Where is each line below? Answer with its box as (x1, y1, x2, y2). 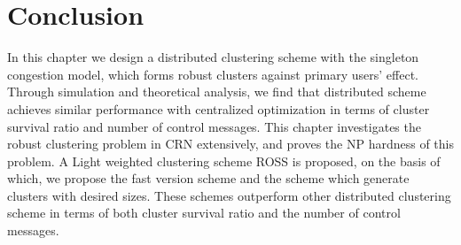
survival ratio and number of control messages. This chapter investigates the (7, 117, 421, 135)
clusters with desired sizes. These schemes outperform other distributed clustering (7, 186, 451, 204)
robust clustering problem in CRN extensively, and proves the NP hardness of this (7, 134, 454, 153)
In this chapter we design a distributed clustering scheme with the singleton (7, 48, 419, 66)
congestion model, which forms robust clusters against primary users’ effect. (7, 65, 418, 83)
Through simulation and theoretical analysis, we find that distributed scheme (7, 82, 426, 101)
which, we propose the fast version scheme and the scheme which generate (7, 169, 410, 188)
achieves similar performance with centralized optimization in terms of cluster (7, 99, 430, 118)
